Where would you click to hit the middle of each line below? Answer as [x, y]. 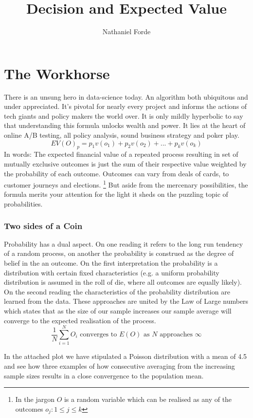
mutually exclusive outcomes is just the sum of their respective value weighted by [125, 164]
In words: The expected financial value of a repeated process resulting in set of [121, 154]
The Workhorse [57, 73]
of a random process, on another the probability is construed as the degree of [119, 253]
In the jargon [35, 399]
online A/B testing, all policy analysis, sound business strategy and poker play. [122, 135]
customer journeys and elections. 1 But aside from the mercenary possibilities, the [126, 184]
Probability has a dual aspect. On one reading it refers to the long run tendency [124, 243]
